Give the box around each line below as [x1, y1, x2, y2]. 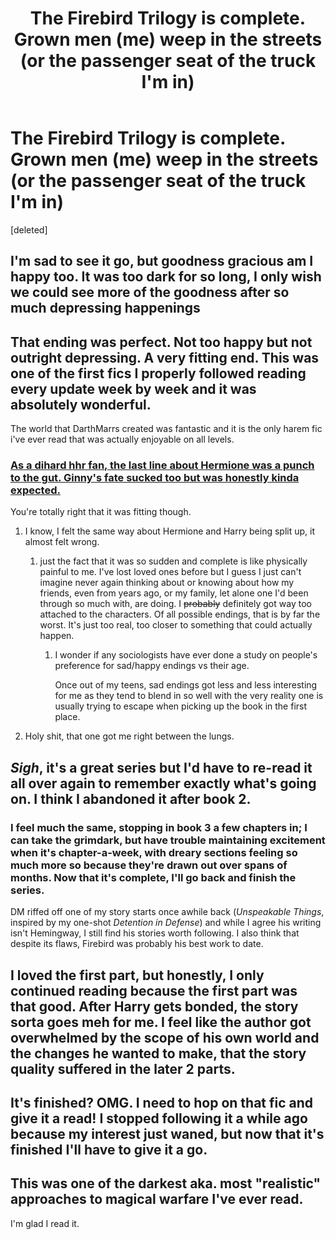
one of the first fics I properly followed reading [10, 365, 307, 382]
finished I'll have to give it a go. [10, 1141, 208, 1158]
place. [54, 711, 81, 723]
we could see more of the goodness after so [10, 284, 290, 301]
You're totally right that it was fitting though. [10, 506, 192, 518]
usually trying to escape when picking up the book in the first [54, 700, 308, 712]
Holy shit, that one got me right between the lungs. [24, 730, 235, 742]
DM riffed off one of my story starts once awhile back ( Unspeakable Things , [10, 906, 325, 918]
